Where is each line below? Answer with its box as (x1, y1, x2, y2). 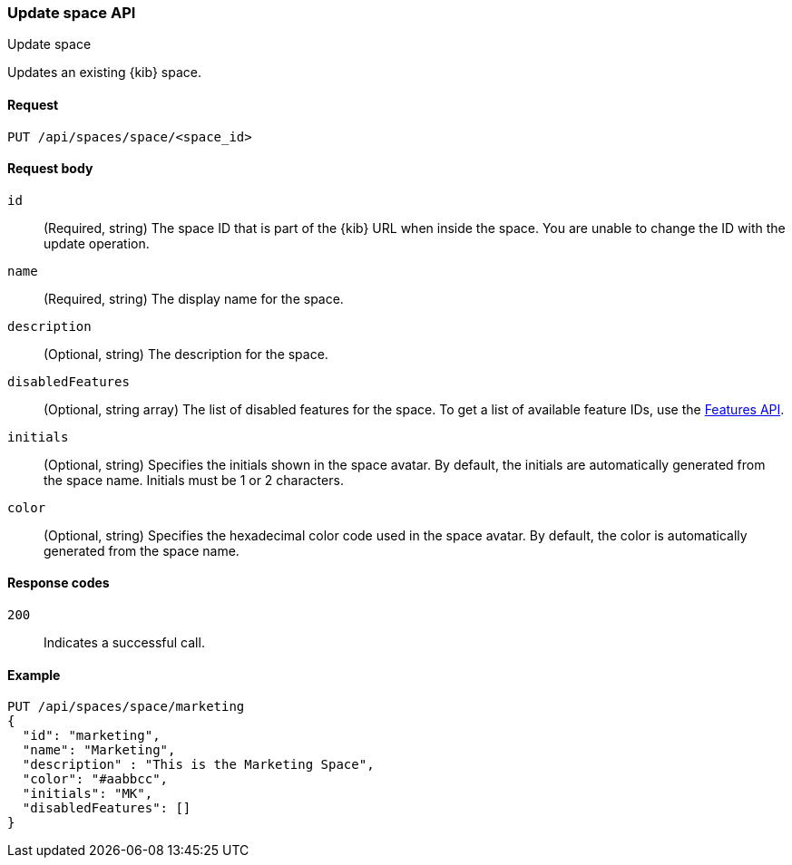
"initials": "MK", (22, 786, 153, 802)
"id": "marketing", (22, 728, 161, 744)
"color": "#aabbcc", (22, 772, 169, 787)
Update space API (7, 4, 136, 22)
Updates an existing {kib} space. (7, 64, 201, 81)
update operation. (44, 235, 150, 251)
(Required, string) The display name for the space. (44, 290, 344, 306)
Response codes (7, 575, 110, 591)
